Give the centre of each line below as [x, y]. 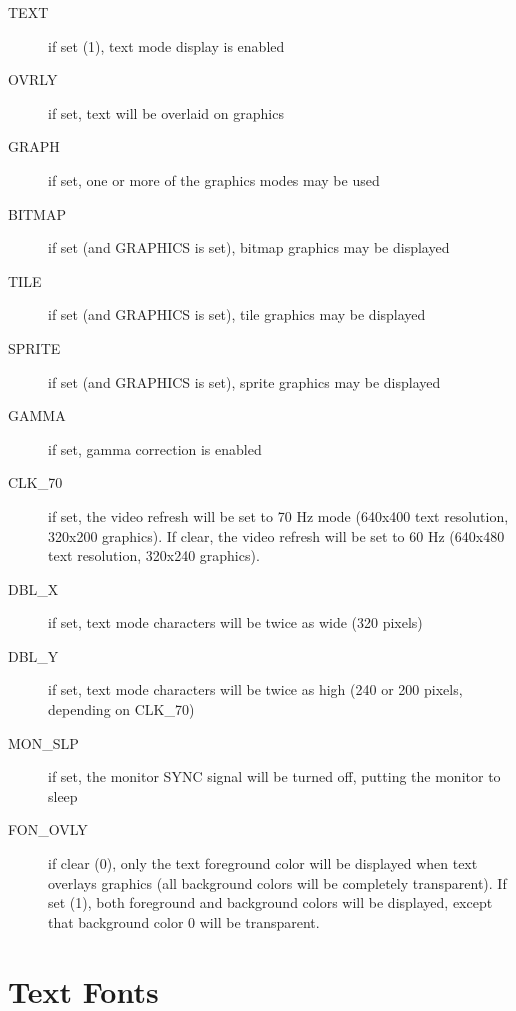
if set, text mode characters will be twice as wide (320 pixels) [235, 622]
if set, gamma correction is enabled [155, 448]
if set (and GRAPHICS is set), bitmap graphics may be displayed [249, 247]
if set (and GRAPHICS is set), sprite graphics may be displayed [244, 381]
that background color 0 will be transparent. [184, 921]
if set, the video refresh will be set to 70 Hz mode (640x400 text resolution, [278, 515]
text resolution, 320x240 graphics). [154, 555]
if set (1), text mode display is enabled [166, 45]
